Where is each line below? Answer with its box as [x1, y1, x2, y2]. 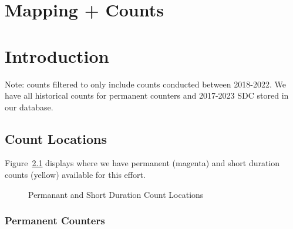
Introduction [5, 43, 109, 68]
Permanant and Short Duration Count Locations [28, 188, 204, 200]
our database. [5, 100, 53, 113]
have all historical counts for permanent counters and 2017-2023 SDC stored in [5, 89, 289, 102]
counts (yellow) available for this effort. [5, 169, 146, 181]
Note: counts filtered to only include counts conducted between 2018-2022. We [5, 78, 286, 90]
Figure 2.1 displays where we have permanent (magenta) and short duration [5, 157, 280, 169]
